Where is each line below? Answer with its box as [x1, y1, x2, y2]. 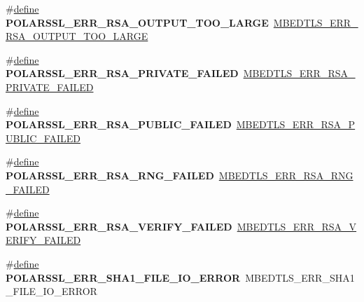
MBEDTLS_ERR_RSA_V [237, 219, 357, 233]
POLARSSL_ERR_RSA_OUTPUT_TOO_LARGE [6, 15, 269, 29]
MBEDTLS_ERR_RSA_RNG [218, 167, 353, 182]
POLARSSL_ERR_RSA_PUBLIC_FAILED [6, 117, 232, 132]
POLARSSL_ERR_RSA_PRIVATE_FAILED [6, 66, 239, 81]
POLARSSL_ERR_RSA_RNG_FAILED [6, 167, 214, 182]
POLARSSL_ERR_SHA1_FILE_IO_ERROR [6, 270, 241, 284]
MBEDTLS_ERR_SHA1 [245, 270, 355, 284]
